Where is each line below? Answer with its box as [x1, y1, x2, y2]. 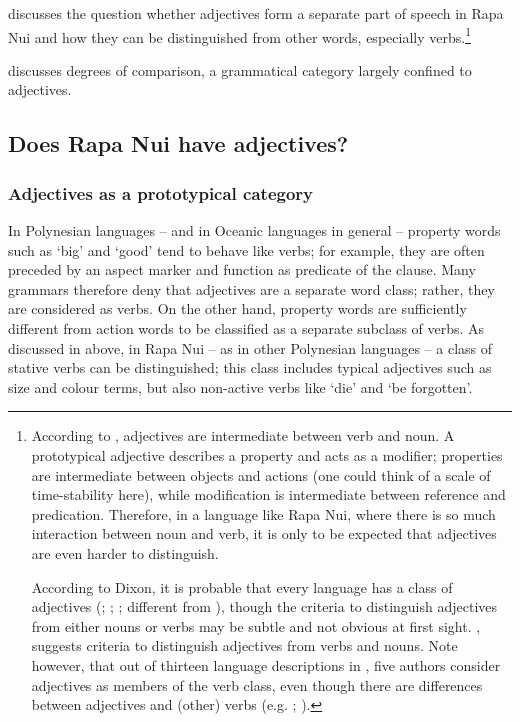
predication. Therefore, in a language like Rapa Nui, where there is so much [31, 503, 496, 524]
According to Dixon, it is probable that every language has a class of [31, 576, 453, 597]
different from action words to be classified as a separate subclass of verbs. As [8, 318, 485, 338]
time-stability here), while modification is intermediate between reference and [31, 484, 506, 505]
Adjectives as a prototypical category [8, 180, 314, 205]
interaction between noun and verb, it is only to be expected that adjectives [31, 523, 497, 544]
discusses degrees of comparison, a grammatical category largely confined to [8, 59, 472, 80]
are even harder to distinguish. [31, 542, 219, 563]
